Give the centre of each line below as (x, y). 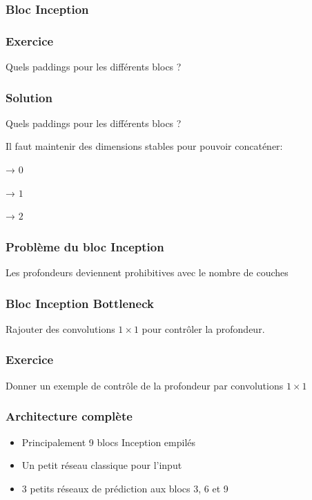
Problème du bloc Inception (85, 246)
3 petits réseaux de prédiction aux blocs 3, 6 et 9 (125, 488)
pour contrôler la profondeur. (203, 328)
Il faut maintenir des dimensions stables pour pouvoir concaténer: (144, 146)
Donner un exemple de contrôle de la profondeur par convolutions (145, 385)
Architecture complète (69, 416)
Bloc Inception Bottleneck (80, 303)
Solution (29, 97)
